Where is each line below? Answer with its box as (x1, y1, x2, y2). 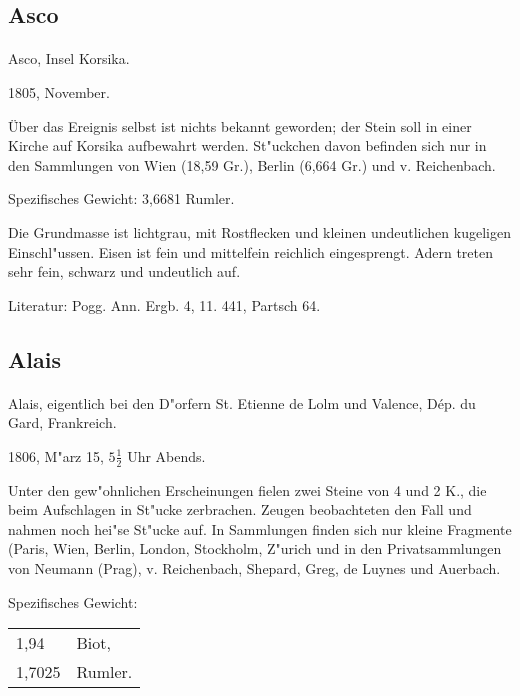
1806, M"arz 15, (8, 445, 104, 466)
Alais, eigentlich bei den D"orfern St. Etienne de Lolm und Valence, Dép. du (8, 392, 476, 413)
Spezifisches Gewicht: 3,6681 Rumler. (8, 188, 235, 209)
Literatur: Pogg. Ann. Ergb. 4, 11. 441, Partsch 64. (8, 294, 321, 315)
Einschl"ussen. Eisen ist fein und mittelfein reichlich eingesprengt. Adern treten (8, 241, 493, 262)
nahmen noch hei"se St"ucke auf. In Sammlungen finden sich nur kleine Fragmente (8, 518, 512, 539)
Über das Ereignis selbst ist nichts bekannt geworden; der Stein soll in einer (8, 115, 472, 136)
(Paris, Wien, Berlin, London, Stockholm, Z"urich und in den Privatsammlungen (8, 538, 502, 559)
